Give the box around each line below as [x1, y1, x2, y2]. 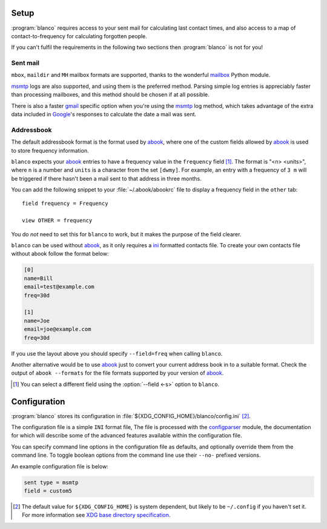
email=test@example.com [24, 284, 95, 290]
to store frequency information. [11, 147, 89, 154]
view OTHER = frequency [22, 217, 93, 224]
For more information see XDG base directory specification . [22, 511, 171, 519]
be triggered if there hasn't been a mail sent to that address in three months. [11, 175, 202, 182]
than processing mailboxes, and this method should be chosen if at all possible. [11, 91, 210, 98]
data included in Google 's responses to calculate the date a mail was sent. [11, 111, 197, 118]
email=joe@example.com [24, 326, 91, 333]
